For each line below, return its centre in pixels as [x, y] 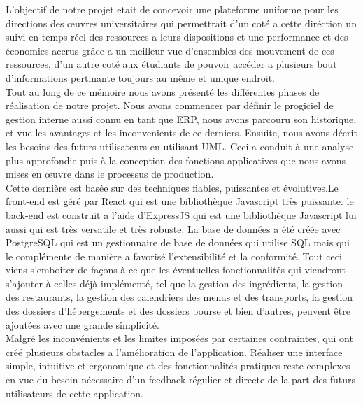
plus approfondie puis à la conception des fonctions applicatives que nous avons [176, 160]
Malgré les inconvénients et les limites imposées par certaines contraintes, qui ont [179, 338]
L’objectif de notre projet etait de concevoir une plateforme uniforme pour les [172, 9]
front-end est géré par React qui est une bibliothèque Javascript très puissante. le [180, 201]
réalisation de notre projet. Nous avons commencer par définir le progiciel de [170, 105]
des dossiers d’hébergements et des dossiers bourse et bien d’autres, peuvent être [178, 311]
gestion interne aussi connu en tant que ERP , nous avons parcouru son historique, [181, 119]
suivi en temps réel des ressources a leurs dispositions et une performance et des [177, 37]
